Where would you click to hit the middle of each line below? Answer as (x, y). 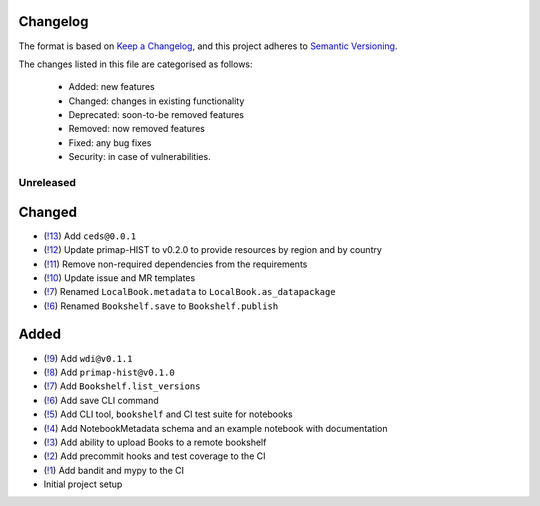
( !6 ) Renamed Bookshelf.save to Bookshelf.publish (161, 306)
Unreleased (47, 183)
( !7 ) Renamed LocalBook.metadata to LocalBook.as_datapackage (189, 292)
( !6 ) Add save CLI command (101, 400)
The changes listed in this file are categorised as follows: (136, 64)
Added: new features (111, 87)
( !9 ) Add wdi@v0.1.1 (88, 358)
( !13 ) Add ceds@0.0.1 (90, 236)
